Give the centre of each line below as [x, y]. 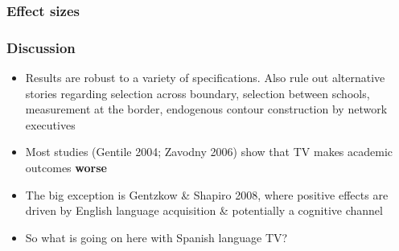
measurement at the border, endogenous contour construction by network [206, 109]
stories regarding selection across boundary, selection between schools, [197, 93]
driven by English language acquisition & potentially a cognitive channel [204, 210]
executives [50, 124]
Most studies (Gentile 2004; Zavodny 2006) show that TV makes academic [209, 152]
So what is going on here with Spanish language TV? [156, 237]
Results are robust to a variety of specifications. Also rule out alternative [205, 78]
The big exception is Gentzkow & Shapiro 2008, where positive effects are [207, 194]
